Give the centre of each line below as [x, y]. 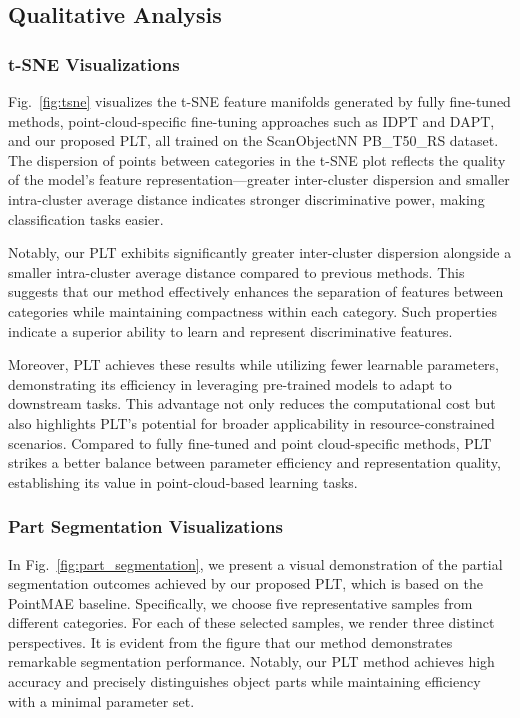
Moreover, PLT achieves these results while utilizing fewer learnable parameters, [254, 364]
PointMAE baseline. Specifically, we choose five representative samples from [240, 602]
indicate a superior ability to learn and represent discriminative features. [230, 330]
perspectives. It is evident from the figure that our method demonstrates [230, 641]
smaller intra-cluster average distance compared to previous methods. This [236, 271]
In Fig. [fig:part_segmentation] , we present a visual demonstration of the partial [255, 563]
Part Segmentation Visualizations [145, 526]
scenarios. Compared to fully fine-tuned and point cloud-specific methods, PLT [250, 442]
